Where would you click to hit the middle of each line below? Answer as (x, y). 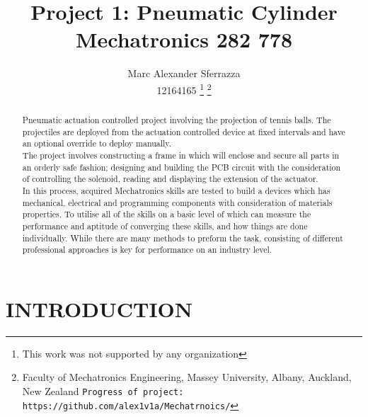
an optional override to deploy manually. (97, 143)
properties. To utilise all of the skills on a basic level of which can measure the (167, 214)
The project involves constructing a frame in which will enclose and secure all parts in (181, 155)
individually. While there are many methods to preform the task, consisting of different (183, 238)
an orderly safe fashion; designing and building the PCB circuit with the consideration (182, 167)
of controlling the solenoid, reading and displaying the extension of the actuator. (170, 179)
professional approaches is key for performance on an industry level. (147, 250)
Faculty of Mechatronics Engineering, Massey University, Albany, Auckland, (187, 377)
